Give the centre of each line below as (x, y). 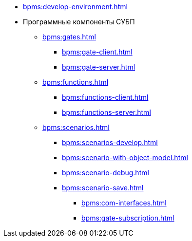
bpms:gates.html (69, 37)
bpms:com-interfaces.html (124, 203)
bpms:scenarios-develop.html (110, 142)
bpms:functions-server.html (106, 112)
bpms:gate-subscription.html (128, 218)
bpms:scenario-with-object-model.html (125, 158)
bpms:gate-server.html (99, 67)
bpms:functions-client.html (105, 97)
